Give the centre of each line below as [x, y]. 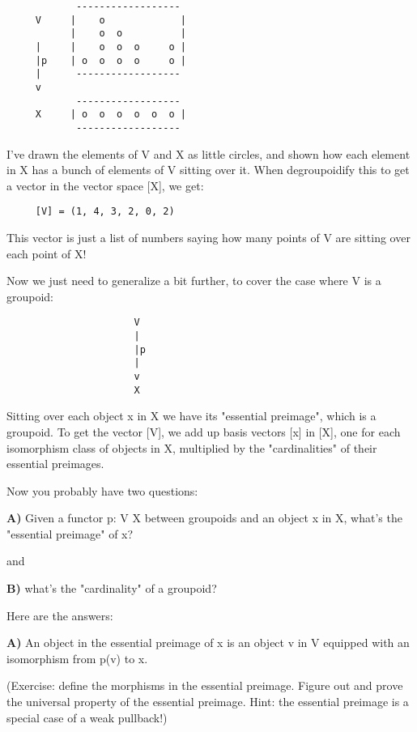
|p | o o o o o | [111, 60]
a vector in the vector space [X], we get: [105, 185]
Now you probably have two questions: [102, 490]
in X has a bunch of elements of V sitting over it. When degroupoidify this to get [208, 170]
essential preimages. [55, 464]
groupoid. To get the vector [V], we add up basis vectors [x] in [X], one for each [204, 431]
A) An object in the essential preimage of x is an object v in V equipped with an [208, 643]
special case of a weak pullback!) [87, 717]
